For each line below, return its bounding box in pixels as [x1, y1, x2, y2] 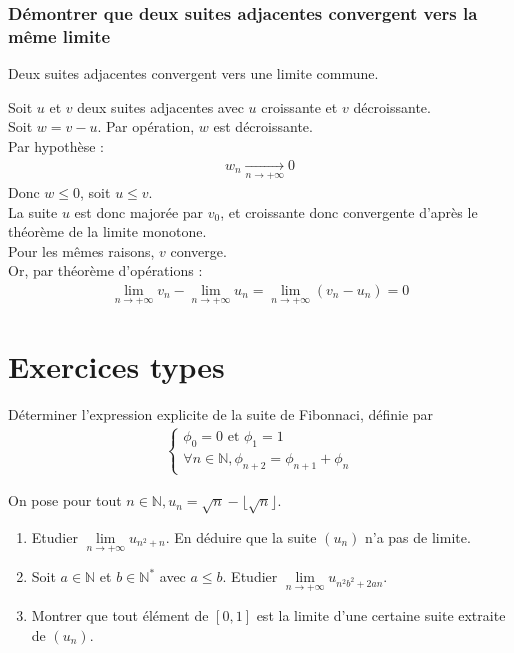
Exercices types [8, 346, 225, 387]
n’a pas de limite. [364, 526, 471, 547]
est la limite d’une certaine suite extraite [256, 605, 506, 626]
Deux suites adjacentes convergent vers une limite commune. [8, 63, 379, 84]
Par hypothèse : [8, 135, 104, 156]
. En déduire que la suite [165, 526, 317, 547]
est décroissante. [213, 116, 313, 137]
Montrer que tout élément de [31, 605, 209, 626]
